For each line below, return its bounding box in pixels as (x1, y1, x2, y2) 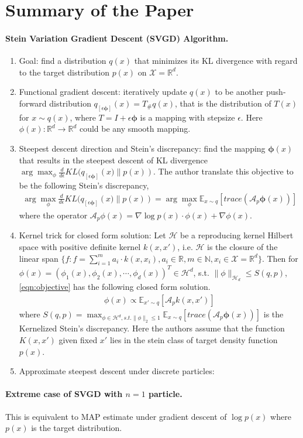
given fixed (58, 333, 98, 345)
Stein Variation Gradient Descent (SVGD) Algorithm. (5, 32, 229, 44)
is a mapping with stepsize (140, 111, 235, 123)
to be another (215, 85, 264, 98)
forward (19, 97, 47, 109)
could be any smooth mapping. (79, 122, 191, 135)
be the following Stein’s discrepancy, (19, 179, 149, 191)
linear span (19, 252, 58, 264)
